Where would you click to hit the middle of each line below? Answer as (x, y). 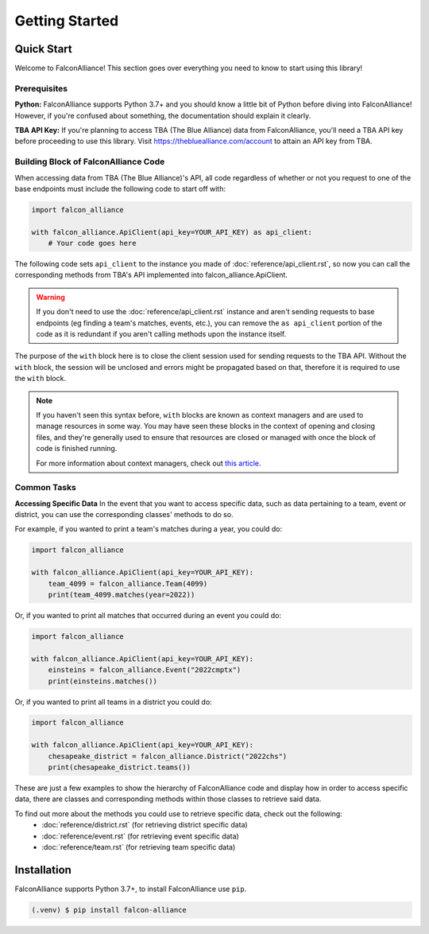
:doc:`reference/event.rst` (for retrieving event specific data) (141, 836)
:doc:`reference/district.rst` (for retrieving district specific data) (145, 825)
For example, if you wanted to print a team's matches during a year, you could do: (149, 529)
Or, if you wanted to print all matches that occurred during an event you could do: (148, 615)
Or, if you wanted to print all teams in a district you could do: (113, 702)
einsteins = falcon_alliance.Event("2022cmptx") (145, 670)
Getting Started (67, 21)
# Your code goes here (92, 243)
